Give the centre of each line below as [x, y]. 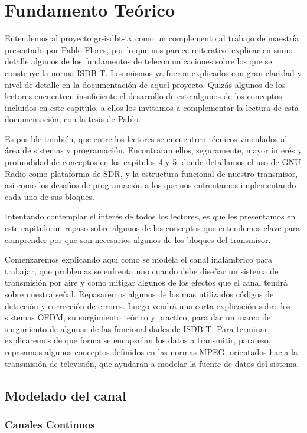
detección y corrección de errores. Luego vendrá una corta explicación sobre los [148, 305]
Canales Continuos [50, 424]
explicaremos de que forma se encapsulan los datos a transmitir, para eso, [138, 340]
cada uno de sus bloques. [50, 196]
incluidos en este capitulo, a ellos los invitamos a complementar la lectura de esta [152, 107]
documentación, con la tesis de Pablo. [73, 119]
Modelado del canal [66, 395]
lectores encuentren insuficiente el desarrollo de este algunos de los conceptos [143, 96]
